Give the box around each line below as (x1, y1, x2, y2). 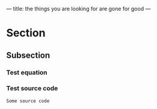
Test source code (6, 84, 58, 93)
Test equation (6, 68, 48, 76)
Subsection (6, 50, 51, 60)
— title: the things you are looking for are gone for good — (6, 5, 151, 12)
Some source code (6, 98, 50, 104)
